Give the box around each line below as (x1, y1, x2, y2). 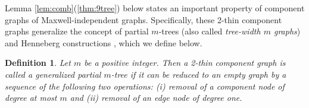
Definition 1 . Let (5, 56, 71, 69)
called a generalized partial (5, 68, 101, 80)
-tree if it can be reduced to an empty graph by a (111, 68, 286, 80)
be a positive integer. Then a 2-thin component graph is (84, 56, 286, 69)
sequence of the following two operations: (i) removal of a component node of (5, 80, 285, 92)
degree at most (5, 91, 57, 104)
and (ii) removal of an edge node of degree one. (70, 91, 242, 104)
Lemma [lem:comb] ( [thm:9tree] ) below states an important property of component (5, 2, 305, 14)
